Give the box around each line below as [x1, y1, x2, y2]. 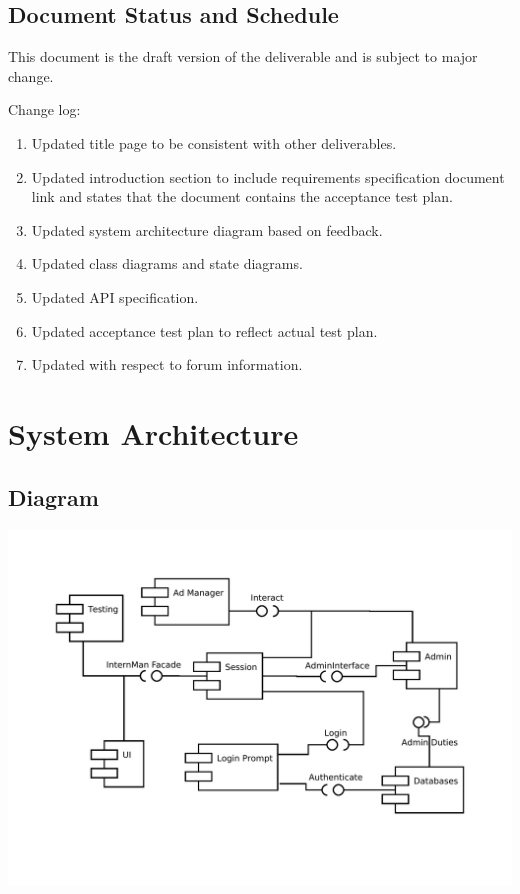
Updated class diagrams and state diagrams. [31, 253, 303, 274]
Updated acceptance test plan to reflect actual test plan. [31, 320, 378, 341]
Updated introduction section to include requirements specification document [31, 166, 505, 187]
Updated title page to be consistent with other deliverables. [31, 132, 397, 153]
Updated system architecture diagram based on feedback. [31, 219, 383, 240]
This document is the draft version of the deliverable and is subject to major [8, 46, 478, 67]
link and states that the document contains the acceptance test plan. [31, 186, 453, 207]
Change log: [8, 99, 81, 120]
